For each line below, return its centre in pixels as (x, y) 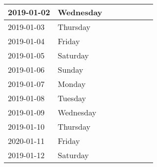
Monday (72, 84)
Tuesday (72, 98)
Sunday (70, 70)
